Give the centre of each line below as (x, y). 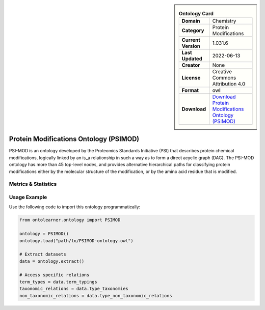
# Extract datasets (43, 254)
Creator (191, 65)
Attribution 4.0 (229, 84)
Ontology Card (196, 14)
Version (191, 46)
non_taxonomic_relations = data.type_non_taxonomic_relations (96, 296)
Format (190, 90)
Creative (222, 72)
